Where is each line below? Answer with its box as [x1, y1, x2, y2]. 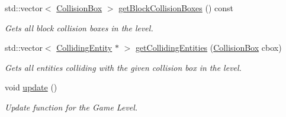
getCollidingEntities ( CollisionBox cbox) [135, 41, 282, 54]
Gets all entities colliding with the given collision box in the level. [5, 61, 242, 73]
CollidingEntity [56, 41, 113, 54]
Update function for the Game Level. [5, 100, 138, 113]
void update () [5, 81, 57, 93]
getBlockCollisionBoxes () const [118, 2, 234, 14]
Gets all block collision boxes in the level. [5, 21, 153, 34]
